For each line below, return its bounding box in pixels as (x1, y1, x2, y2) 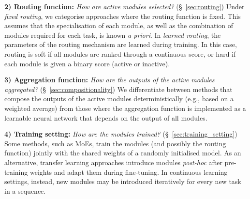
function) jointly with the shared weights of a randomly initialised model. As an (4, 148, 241, 158)
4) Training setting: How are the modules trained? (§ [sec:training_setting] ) (4, 129, 237, 139)
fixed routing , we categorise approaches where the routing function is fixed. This (4, 11, 241, 21)
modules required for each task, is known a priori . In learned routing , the (4, 30, 221, 40)
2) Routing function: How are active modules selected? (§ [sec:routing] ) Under (4, 1, 245, 11)
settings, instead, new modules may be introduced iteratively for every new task (4, 176, 241, 186)
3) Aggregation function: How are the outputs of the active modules (4, 75, 215, 85)
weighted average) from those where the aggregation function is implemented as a (4, 103, 246, 113)
